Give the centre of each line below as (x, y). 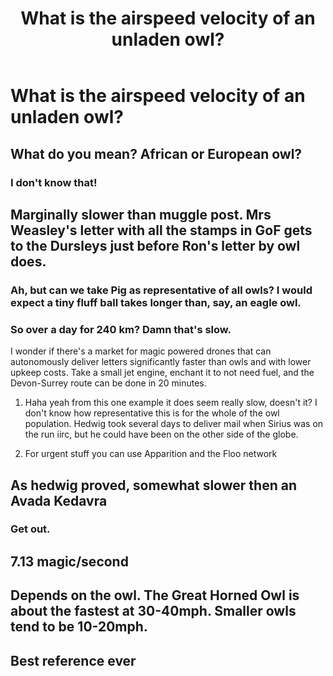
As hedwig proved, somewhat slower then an (153, 485)
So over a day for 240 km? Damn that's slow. (121, 329)
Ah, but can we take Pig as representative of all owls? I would (161, 290)
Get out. (30, 529)
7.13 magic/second (69, 561)
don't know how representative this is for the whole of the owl (152, 413)
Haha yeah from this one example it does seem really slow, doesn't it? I (171, 403)
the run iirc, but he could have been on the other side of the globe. (161, 434)
